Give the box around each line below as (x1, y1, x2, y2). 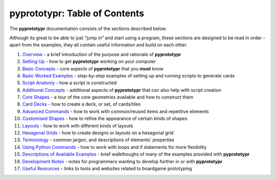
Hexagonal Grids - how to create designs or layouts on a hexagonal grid (22, 130, 174, 136)
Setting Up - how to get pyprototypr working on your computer (22, 59, 156, 65)
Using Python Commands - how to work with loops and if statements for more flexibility (22, 144, 207, 150)
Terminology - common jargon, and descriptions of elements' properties (22, 137, 175, 143)
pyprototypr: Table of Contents (9, 8, 144, 19)
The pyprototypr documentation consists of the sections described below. (9, 25, 167, 32)
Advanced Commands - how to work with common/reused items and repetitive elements (22, 108, 209, 114)
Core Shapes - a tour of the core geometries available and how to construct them (22, 94, 194, 100)
